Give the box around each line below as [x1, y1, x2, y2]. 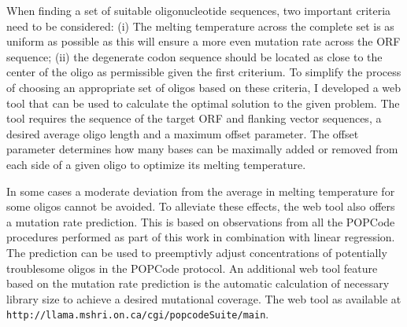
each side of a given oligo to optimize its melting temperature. [6, 156, 306, 172]
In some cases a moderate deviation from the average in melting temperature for [6, 182, 395, 199]
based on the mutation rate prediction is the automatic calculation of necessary [6, 275, 390, 292]
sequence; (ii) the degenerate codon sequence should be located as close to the [6, 48, 383, 64]
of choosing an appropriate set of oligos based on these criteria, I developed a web [6, 79, 401, 95]
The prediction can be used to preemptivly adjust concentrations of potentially [6, 244, 387, 260]
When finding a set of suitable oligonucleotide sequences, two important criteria [6, 2, 391, 18]
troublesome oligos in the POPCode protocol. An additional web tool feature [6, 259, 378, 276]
